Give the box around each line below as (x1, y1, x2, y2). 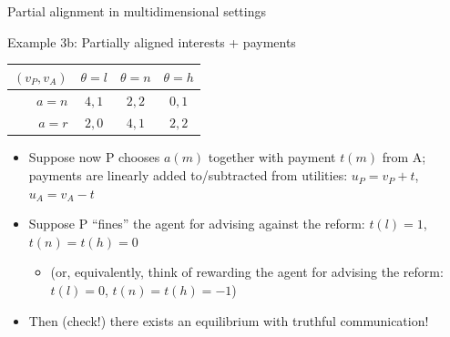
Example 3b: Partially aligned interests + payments (7, 32, 296, 51)
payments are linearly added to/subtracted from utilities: (28, 166, 348, 185)
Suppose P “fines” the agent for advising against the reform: (28, 214, 365, 233)
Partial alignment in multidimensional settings (7, 2, 266, 20)
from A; (382, 148, 426, 167)
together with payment (208, 148, 336, 167)
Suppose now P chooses (28, 148, 160, 167)
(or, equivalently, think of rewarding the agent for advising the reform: (50, 262, 444, 281)
